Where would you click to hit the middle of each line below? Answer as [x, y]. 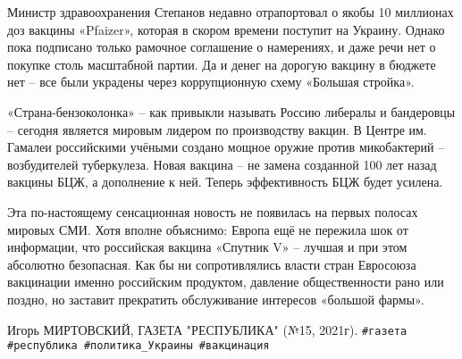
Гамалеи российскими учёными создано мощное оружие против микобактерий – [226, 147]
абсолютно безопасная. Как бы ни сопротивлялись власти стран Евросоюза [212, 264]
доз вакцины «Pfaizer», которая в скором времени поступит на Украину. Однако [226, 29]
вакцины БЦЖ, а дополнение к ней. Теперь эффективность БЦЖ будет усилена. [225, 182]
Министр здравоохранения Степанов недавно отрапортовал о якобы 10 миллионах [231, 12]
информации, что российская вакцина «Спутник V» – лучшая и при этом [207, 247]
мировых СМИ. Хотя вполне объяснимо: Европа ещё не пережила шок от [208, 229]
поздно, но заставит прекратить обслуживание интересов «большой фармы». [216, 299]
